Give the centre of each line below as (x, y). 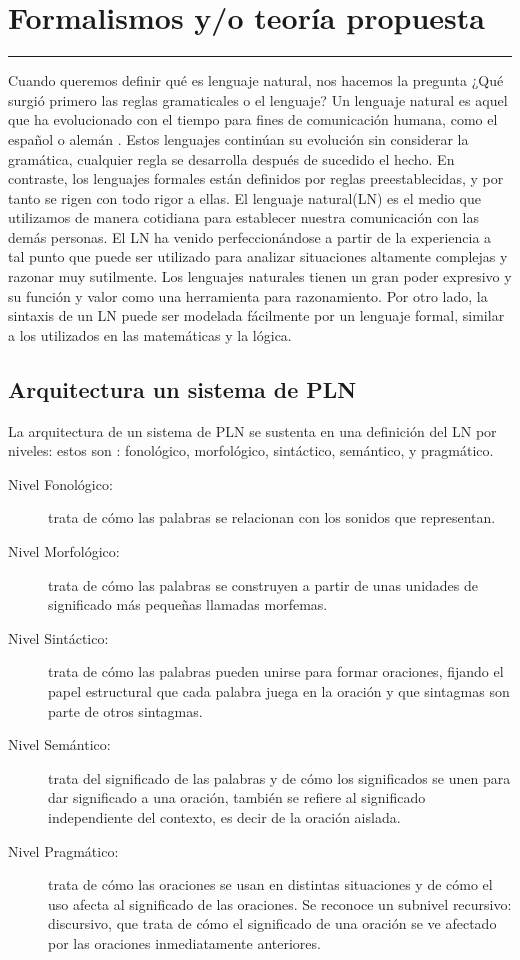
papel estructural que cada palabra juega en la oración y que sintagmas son (279, 690)
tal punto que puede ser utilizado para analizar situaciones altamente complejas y (258, 256)
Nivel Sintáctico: (58, 637)
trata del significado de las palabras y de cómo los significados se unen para (279, 777)
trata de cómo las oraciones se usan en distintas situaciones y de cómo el (270, 884)
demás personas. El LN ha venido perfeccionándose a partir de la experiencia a (250, 236)
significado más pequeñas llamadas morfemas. (188, 604)
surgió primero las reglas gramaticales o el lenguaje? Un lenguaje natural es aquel (258, 99)
